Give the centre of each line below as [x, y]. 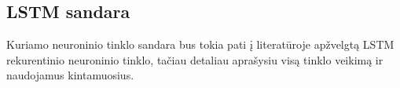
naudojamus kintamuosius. [70, 75]
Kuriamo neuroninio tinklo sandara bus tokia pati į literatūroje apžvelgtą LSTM [200, 44]
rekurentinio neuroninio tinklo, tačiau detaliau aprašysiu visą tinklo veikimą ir [195, 59]
